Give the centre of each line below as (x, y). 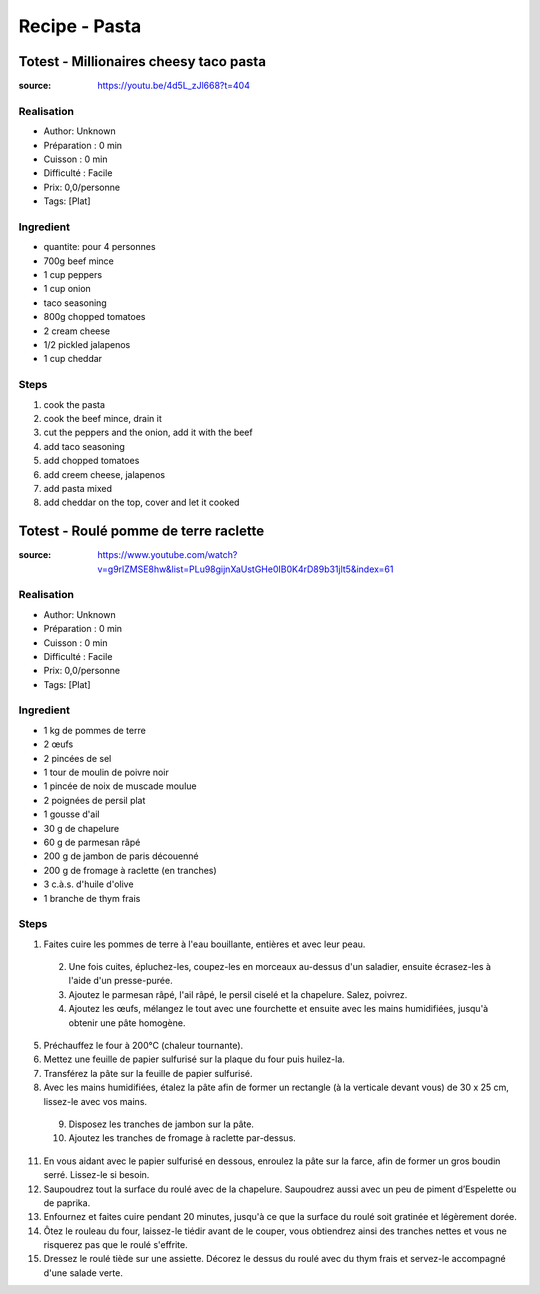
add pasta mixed (78, 488)
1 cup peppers (73, 275)
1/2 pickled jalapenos (87, 345)
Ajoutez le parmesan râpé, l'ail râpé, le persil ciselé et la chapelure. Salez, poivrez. (238, 994)
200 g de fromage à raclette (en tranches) (130, 870)
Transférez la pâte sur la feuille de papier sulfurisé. (148, 1073)
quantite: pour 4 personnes (99, 247)
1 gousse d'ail (71, 814)
